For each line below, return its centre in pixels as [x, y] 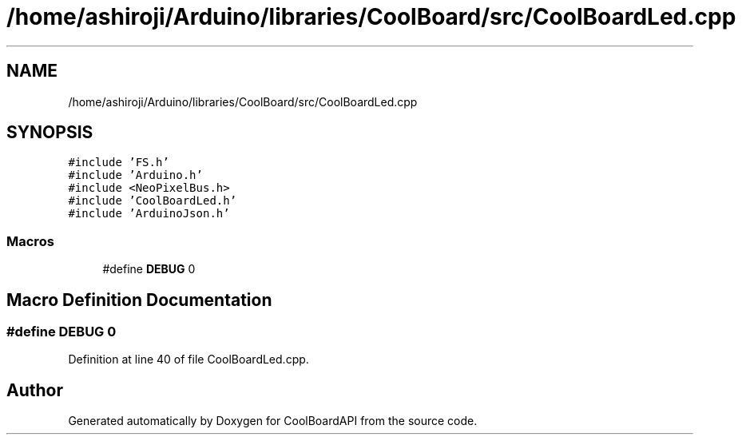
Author [35, 390]
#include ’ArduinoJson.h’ [149, 214]
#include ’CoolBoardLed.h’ [153, 201]
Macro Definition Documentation [139, 300]
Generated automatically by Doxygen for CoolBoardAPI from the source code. [273, 421]
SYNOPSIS [50, 133]
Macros [30, 241]
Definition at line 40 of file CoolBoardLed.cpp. [188, 360]
